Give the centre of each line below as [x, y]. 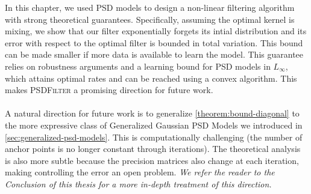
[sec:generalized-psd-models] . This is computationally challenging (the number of [154, 137]
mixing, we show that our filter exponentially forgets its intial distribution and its [156, 31]
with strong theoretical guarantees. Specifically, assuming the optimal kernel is [150, 19]
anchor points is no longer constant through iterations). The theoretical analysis [153, 149]
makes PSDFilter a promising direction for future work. [109, 90]
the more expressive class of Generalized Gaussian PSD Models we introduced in [154, 125]
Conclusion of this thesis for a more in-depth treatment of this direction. [138, 183]
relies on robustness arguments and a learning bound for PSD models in [138, 66]
